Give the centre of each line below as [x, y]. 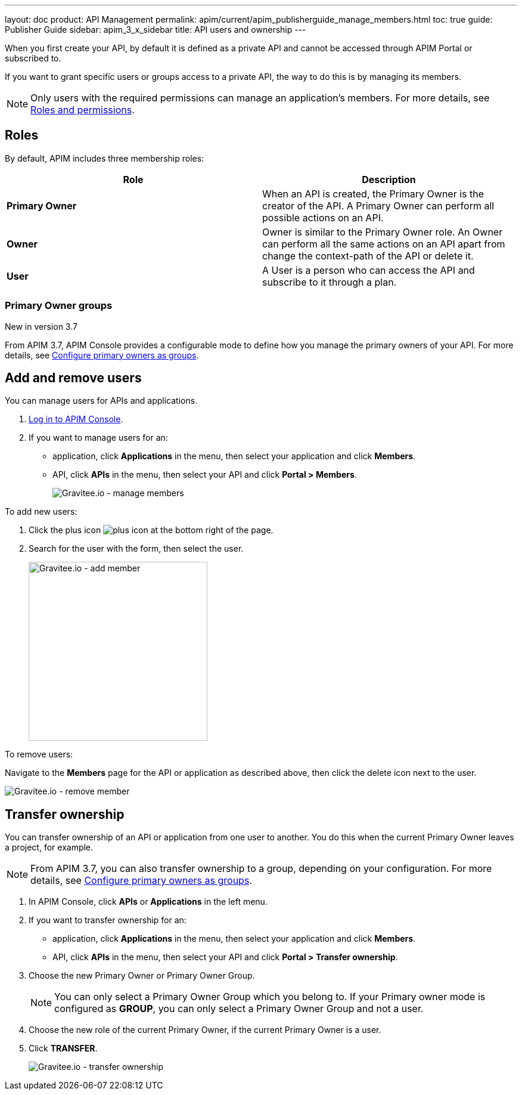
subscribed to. [33, 58]
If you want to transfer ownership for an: [108, 920]
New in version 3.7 [41, 326]
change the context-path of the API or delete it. [368, 256]
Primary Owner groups [59, 306]
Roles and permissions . [83, 110]
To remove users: [39, 754]
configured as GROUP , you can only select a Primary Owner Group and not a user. [239, 1009]
